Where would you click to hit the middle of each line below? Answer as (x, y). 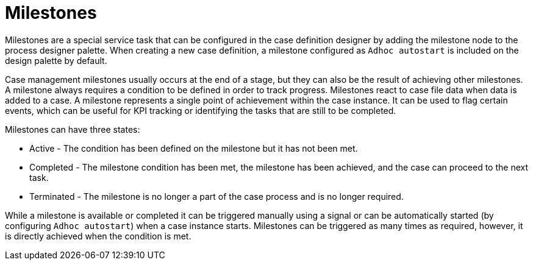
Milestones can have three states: (73, 129)
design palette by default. (56, 60)
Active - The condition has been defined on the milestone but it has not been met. (194, 148)
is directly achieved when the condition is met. (98, 236)
